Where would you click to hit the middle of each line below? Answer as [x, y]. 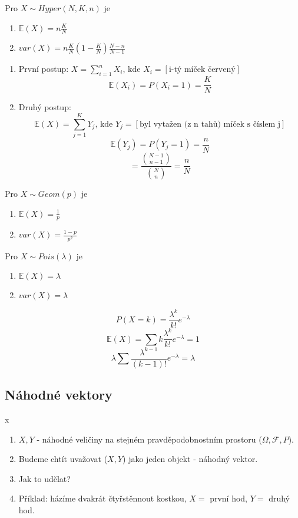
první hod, [229, 498]
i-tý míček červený [202, 70]
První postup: [44, 69]
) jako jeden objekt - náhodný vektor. [190, 459]
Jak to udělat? [44, 478]
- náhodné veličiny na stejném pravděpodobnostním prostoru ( [149, 439]
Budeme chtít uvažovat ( [63, 459]
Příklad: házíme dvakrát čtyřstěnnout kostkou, [102, 498]
